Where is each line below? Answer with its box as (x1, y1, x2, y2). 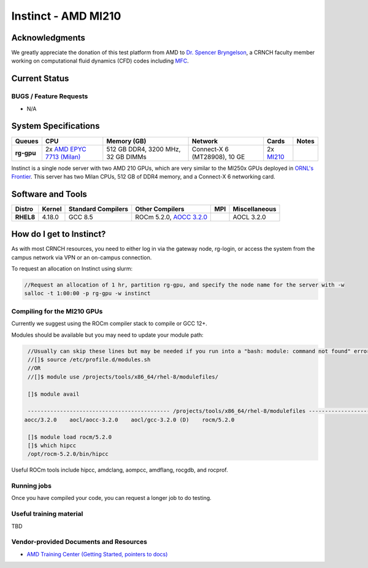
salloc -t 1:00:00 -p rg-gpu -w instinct (24, 290, 151, 297)
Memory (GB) (106, 137, 147, 145)
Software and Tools (11, 189, 87, 199)
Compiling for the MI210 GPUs (11, 307, 103, 315)
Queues (15, 137, 39, 145)
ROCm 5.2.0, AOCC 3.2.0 (135, 212, 208, 221)
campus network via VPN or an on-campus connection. (11, 253, 152, 261)
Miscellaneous (232, 204, 277, 213)
